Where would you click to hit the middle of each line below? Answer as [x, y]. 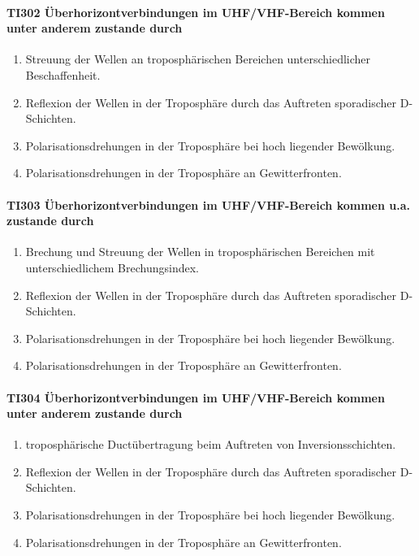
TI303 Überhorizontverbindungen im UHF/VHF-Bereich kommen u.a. [208, 204]
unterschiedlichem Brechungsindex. [112, 267]
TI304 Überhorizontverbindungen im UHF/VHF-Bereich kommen [196, 397]
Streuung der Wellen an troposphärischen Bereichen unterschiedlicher [198, 59]
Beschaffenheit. [63, 74]
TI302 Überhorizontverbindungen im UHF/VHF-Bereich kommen [196, 12]
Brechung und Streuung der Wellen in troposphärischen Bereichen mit [200, 252]
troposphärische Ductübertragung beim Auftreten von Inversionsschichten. [211, 444]
